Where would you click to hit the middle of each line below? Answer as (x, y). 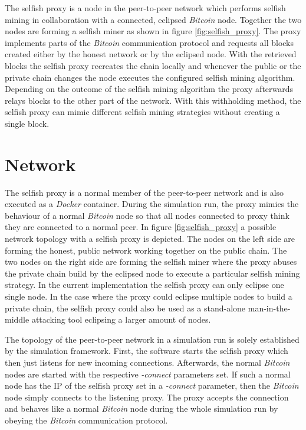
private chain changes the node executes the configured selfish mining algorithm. (150, 77)
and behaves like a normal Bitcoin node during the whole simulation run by (142, 408)
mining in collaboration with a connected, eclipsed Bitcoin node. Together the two (153, 19)
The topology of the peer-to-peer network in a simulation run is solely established (152, 339)
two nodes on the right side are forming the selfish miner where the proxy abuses (151, 262)
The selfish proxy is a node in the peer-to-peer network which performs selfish (145, 8)
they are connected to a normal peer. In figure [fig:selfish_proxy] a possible (141, 227)
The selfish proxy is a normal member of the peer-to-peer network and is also (144, 192)
